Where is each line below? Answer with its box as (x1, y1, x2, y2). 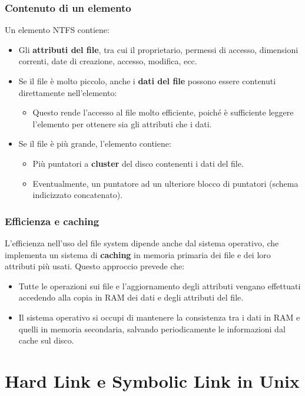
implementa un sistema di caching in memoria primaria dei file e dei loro (5, 248, 271, 260)
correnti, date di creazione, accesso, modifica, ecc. (18, 55, 197, 67)
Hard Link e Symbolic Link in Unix (5, 368, 300, 392)
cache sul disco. (18, 334, 74, 346)
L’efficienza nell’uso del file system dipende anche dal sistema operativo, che (5, 236, 279, 249)
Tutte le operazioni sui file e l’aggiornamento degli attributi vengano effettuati (18, 279, 301, 292)
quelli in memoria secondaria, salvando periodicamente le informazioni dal (18, 322, 286, 335)
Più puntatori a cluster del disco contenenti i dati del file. (32, 157, 244, 169)
